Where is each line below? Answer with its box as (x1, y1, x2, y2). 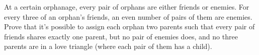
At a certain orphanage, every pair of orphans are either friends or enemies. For (4, 2, 249, 12)
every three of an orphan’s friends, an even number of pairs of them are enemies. (4, 11, 252, 22)
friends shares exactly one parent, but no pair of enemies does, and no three (4, 31, 238, 41)
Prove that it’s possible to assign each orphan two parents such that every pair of (4, 21, 255, 32)
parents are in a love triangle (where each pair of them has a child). (4, 41, 212, 51)
